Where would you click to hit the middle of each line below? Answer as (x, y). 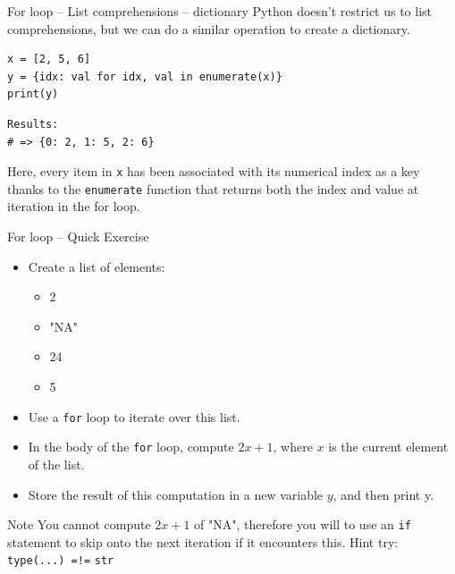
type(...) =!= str (61, 561)
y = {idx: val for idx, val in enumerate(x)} (145, 76)
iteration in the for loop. (74, 206)
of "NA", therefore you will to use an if (303, 524)
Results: (33, 124)
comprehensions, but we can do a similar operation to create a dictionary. (209, 28)
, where (293, 447)
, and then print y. (383, 494)
